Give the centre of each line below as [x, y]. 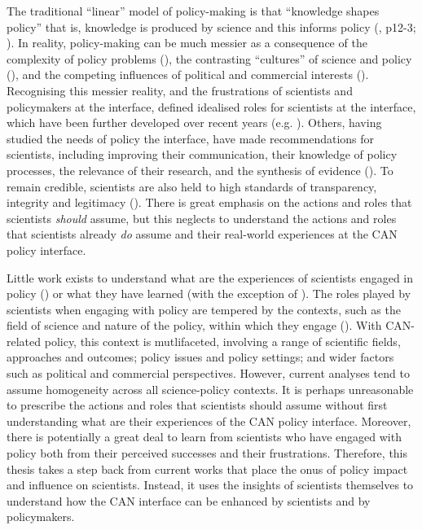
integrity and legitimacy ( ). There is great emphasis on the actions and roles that [209, 202]
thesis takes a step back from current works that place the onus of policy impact [207, 469]
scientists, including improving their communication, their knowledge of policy [202, 154]
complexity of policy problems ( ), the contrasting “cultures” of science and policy [209, 58]
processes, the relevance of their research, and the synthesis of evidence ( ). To [200, 170]
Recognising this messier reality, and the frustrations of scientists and [180, 90]
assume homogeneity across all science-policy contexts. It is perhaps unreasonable [210, 389]
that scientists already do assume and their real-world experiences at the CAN [202, 234]
